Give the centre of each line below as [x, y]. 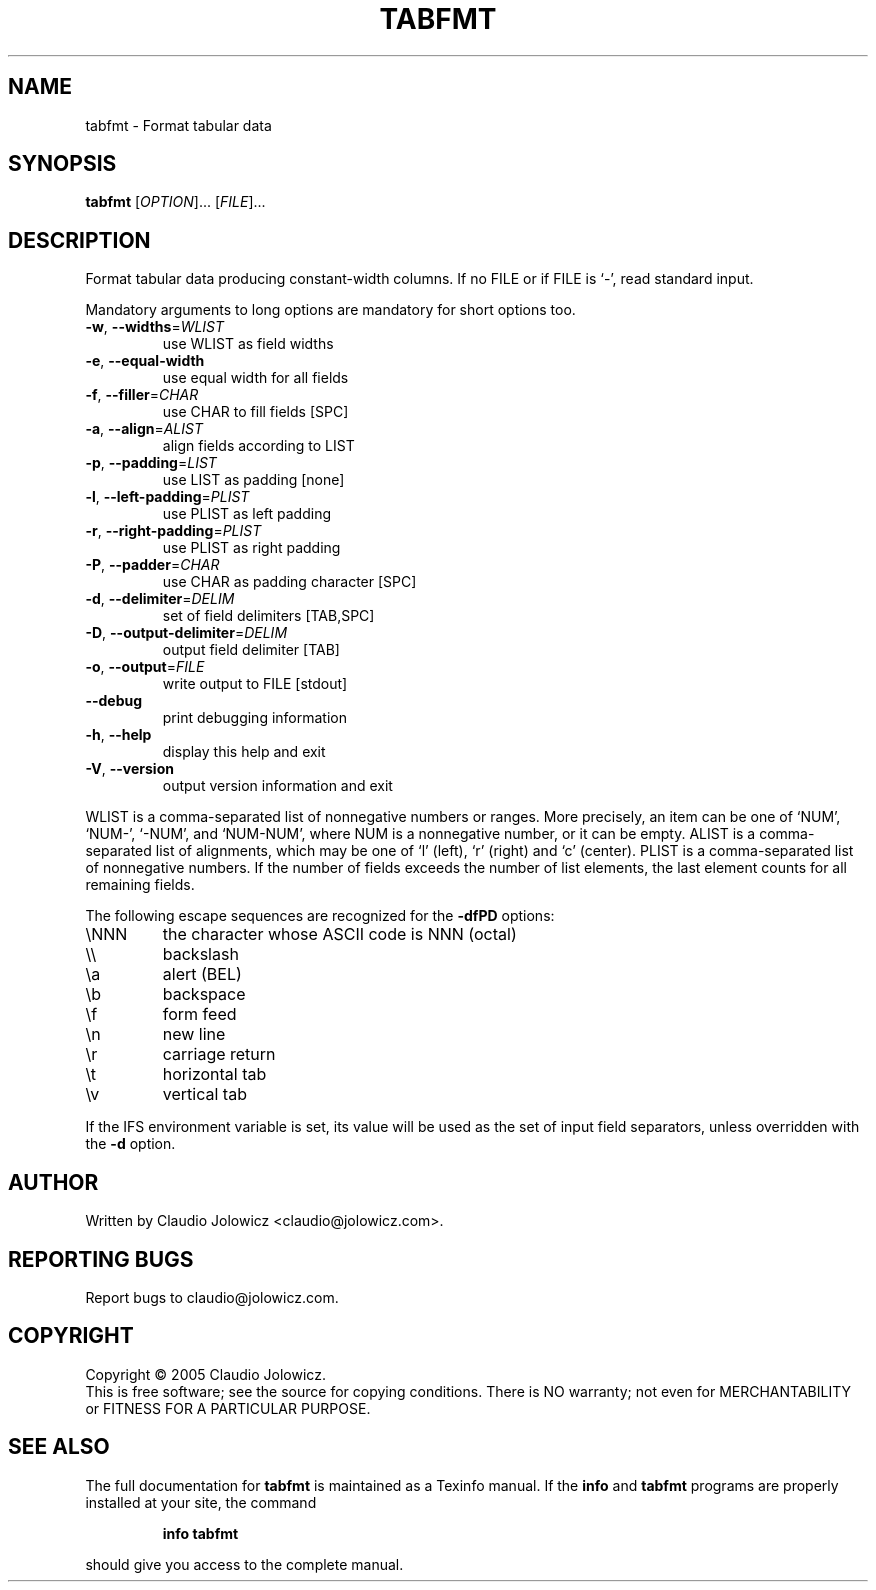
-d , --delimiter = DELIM [160, 599]
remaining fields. [140, 885]
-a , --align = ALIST [144, 429]
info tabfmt [200, 1533]
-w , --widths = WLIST [155, 327]
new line [194, 1034]
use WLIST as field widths [248, 344]
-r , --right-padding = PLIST [173, 531]
